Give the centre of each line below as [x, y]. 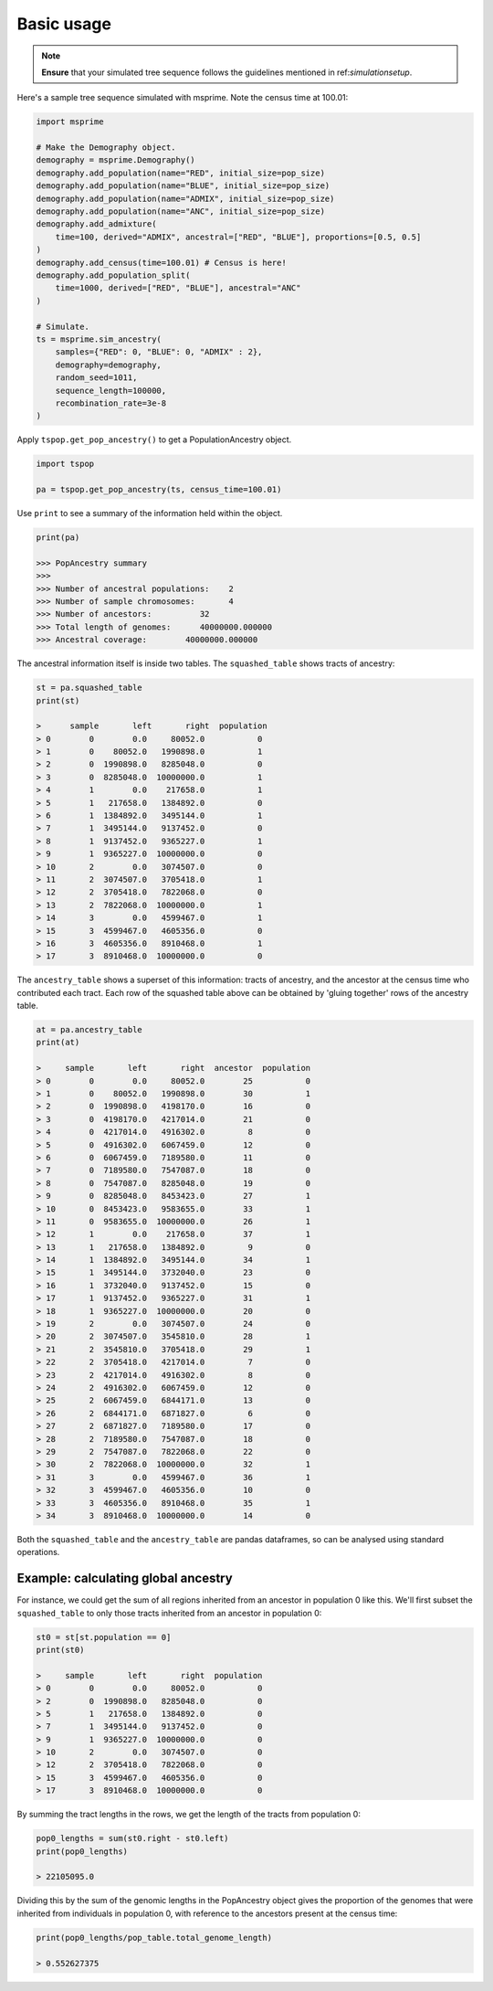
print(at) [58, 1043]
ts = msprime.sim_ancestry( [99, 339]
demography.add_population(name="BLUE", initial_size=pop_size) [183, 186]
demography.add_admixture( [96, 224]
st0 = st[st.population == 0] [104, 1637]
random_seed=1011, [96, 378]
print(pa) [58, 538]
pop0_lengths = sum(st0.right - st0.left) [132, 1838]
